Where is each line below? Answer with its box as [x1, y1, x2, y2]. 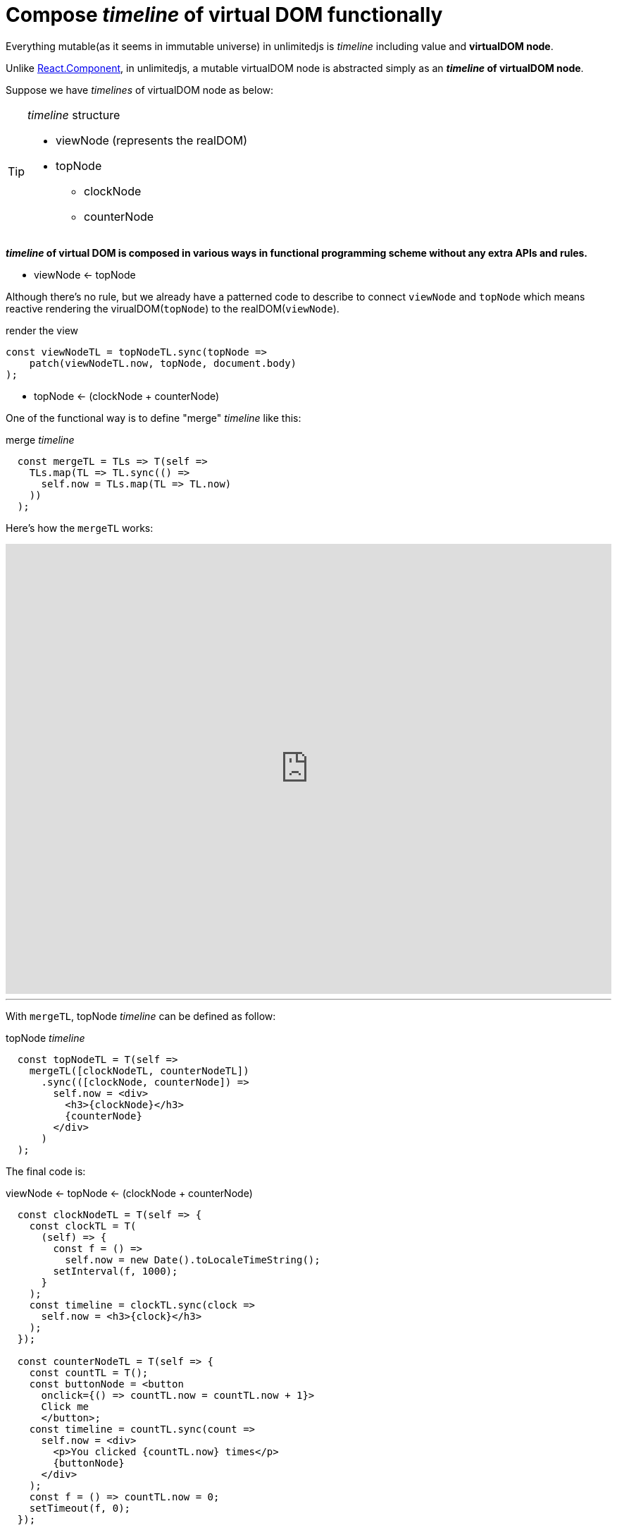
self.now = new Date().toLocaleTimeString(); [65, 1253, 320, 1265]
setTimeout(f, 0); [29, 1502, 131, 1514]
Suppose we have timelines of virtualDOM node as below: [6, 83, 274, 96]
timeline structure [27, 107, 120, 122]
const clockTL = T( [29, 1220, 137, 1232]
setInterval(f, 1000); [53, 1265, 178, 1277]
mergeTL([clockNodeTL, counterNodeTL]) [29, 1064, 249, 1076]
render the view [6, 324, 78, 336]
